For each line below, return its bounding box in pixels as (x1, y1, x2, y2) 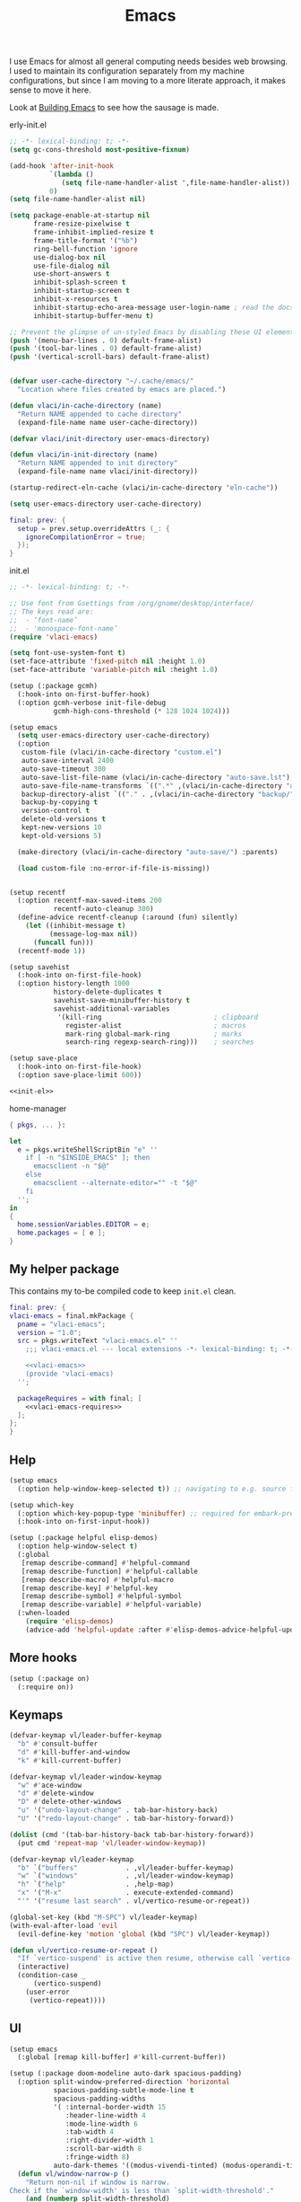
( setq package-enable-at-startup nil (9, 211, 150, 220)
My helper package (9, 1261, 120, 1277)
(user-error (25, 1987, 70, 1996)
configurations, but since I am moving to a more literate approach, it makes (9, 75, 287, 86)
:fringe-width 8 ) (65, 2153, 130, 2162)
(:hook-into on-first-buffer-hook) (17, 689, 150, 699)
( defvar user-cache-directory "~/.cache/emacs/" (9, 376, 194, 386)
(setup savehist (9, 962, 70, 971)
